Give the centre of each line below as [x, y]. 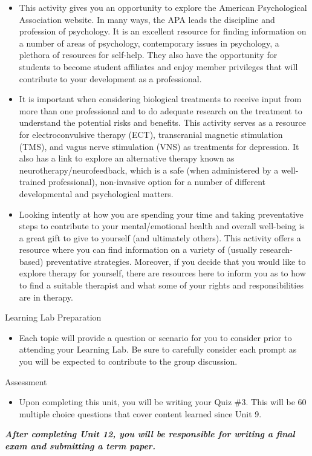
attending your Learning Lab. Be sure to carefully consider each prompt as [158, 349]
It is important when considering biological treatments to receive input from [160, 99]
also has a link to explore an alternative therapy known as [127, 158]
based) [31, 261]
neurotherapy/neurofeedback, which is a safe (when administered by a [149, 170]
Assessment [26, 381]
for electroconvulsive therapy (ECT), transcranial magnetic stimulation [151, 134]
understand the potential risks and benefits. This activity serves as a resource [162, 122]
